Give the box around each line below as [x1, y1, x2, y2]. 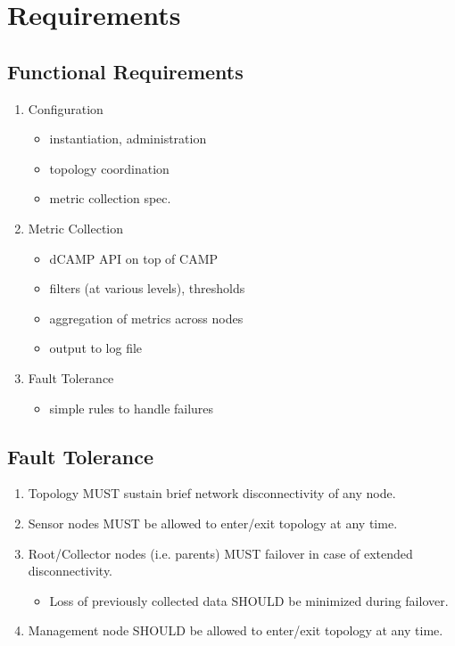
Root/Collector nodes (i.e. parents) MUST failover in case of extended [28, 544, 413, 562]
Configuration [28, 99, 103, 118]
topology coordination [49, 159, 170, 177]
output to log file [49, 339, 143, 357]
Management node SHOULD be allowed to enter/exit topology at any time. [28, 621, 443, 640]
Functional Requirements [7, 57, 244, 85]
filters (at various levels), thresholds [49, 279, 245, 298]
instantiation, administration [49, 129, 207, 148]
